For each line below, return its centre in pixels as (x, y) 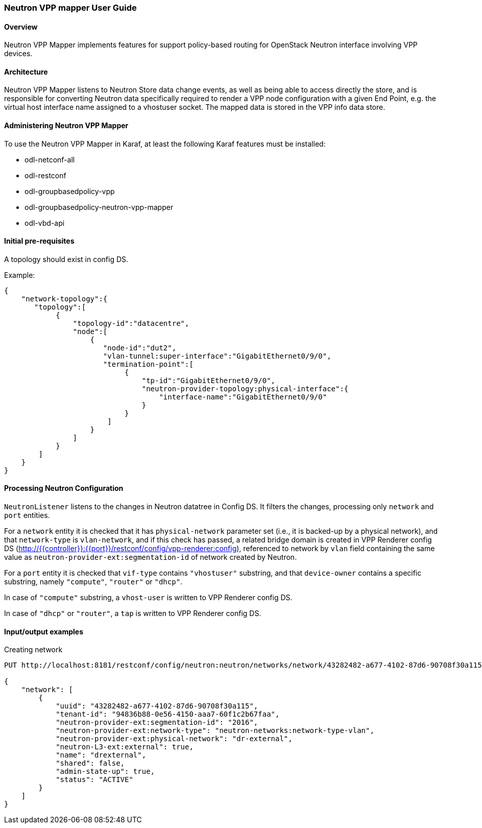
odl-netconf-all (50, 159)
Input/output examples (44, 631)
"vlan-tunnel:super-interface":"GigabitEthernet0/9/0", (217, 356)
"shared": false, (90, 763)
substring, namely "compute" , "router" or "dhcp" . (93, 582)
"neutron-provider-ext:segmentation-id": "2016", (157, 723)
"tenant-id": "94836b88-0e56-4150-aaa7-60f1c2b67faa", (168, 714)
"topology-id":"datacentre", (131, 323)
